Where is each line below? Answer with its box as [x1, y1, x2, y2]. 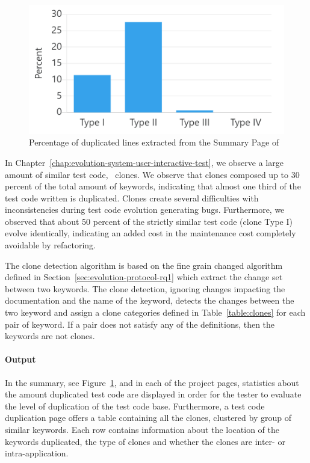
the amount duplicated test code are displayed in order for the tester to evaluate [5, 388, 302, 400]
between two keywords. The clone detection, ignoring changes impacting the [5, 282, 285, 295]
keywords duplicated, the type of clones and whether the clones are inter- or [5, 435, 285, 447]
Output [5, 353, 36, 366]
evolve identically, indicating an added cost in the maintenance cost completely [5, 227, 296, 239]
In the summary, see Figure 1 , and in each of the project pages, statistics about [5, 376, 299, 388]
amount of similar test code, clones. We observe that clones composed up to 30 [5, 168, 300, 180]
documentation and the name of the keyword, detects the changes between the [5, 294, 294, 307]
